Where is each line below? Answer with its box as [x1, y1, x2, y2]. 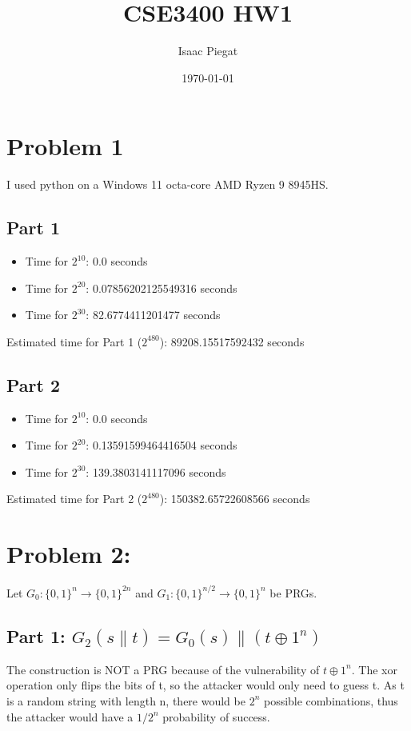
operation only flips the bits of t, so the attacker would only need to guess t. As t [6, 677, 405, 693]
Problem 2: [6, 537, 131, 570]
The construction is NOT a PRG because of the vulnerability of [6, 661, 320, 677]
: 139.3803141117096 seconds [86, 463, 226, 480]
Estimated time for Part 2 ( [6, 490, 142, 507]
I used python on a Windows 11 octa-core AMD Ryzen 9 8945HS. [6, 176, 329, 193]
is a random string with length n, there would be [6, 692, 245, 709]
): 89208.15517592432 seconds [159, 333, 305, 350]
